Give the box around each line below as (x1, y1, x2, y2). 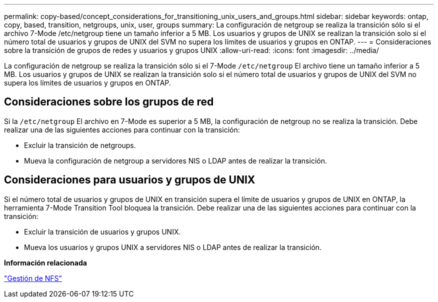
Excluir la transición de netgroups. (24, 140, 136, 149)
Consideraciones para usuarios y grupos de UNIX (4, 173, 255, 186)
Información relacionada (4, 258, 87, 267)
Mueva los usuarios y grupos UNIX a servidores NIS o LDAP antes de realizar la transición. (24, 242, 322, 251)
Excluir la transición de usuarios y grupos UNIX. (24, 227, 181, 236)
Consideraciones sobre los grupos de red (4, 95, 214, 108)
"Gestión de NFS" (4, 273, 62, 282)
